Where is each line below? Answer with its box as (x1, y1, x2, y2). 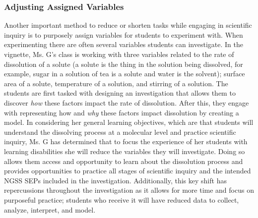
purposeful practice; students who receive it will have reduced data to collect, (4, 194, 239, 205)
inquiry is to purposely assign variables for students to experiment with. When (4, 29, 243, 40)
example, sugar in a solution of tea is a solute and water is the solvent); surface (4, 68, 245, 79)
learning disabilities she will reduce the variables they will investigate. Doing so (4, 146, 245, 156)
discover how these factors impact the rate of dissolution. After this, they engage (4, 97, 249, 108)
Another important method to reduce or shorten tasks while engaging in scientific (4, 20, 252, 30)
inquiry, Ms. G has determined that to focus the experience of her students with (4, 136, 248, 147)
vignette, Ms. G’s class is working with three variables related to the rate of (4, 49, 234, 59)
